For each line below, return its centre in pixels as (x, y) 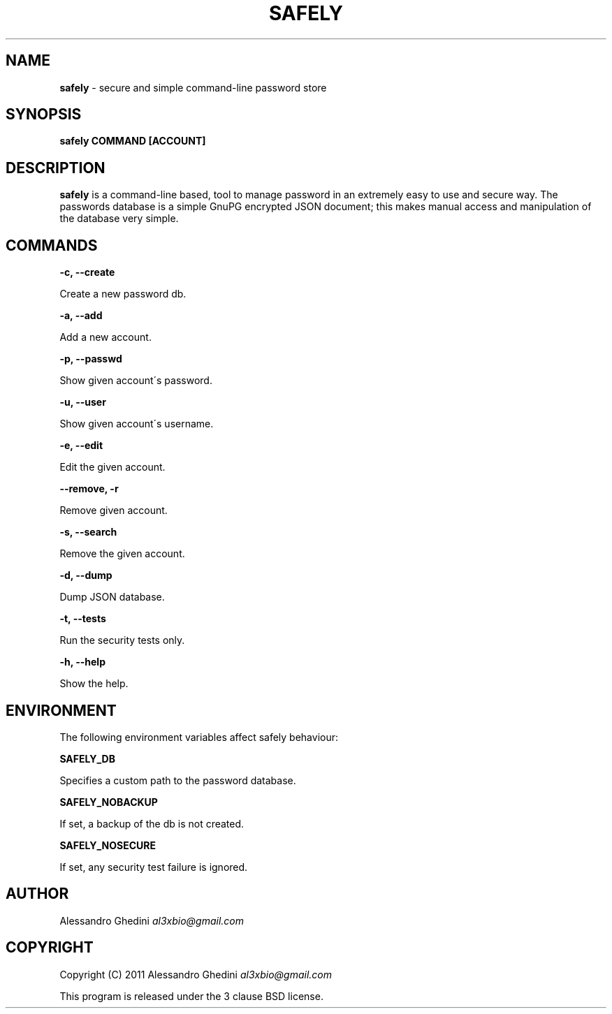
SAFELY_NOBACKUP (109, 802)
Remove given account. (114, 510)
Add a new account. (105, 337)
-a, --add (81, 316)
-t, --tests (83, 619)
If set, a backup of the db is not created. (152, 823)
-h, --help (82, 662)
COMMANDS (52, 245)
